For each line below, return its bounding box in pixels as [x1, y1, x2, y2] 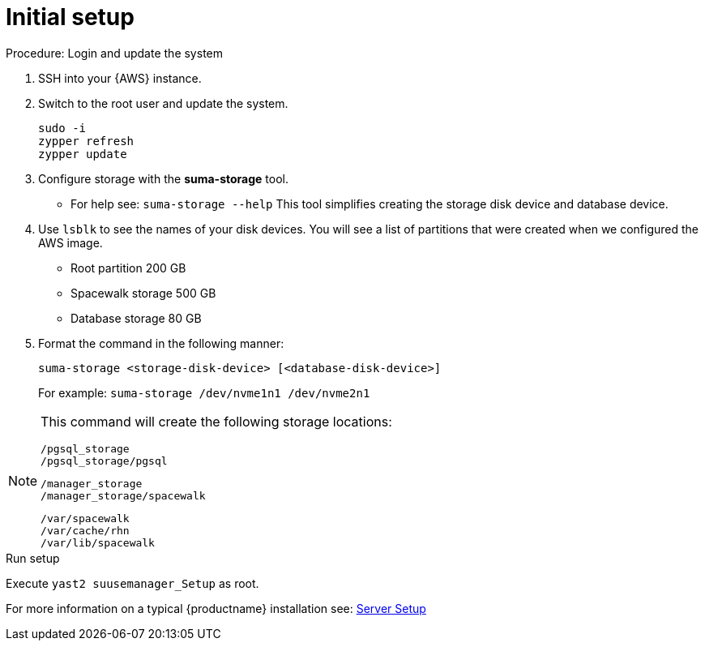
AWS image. [38, 235, 103, 250]
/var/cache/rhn [41, 524, 130, 537]
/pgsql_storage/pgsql [41, 454, 168, 467]
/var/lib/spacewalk [41, 536, 155, 549]
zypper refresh [38, 134, 135, 148]
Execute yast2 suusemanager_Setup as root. [6, 576, 259, 590]
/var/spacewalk [41, 512, 130, 525]
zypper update [38, 147, 127, 161]
